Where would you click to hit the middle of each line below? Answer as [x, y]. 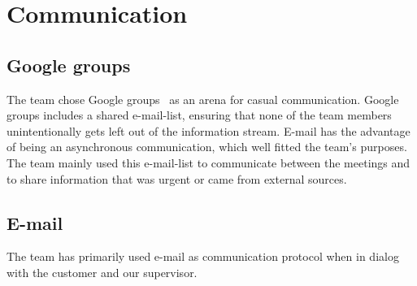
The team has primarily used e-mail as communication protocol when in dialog [203, 256]
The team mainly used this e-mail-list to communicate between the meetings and [208, 162]
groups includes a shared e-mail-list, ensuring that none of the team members [199, 115]
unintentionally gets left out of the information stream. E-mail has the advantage [208, 130]
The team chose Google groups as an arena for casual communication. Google [203, 99]
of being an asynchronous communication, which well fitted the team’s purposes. [207, 147]
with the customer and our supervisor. [102, 272]
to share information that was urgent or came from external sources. [177, 178]
